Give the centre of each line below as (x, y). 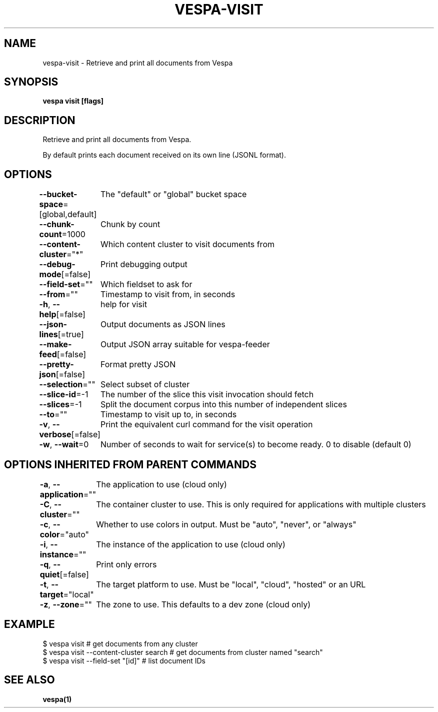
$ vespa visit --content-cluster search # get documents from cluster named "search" (183, 652)
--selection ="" (67, 385)
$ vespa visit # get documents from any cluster (120, 643)
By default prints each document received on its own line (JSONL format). (164, 155)
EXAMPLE (29, 624)
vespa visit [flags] (73, 101)
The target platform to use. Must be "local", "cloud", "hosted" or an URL (231, 584)
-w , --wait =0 (64, 445)
